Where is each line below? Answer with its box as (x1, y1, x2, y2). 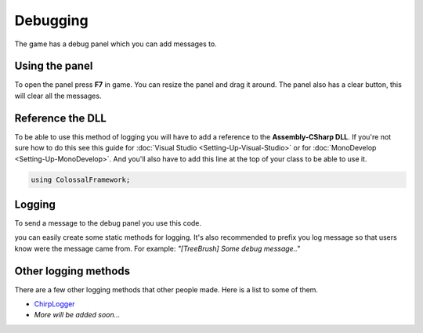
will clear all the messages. (14, 91, 102, 100)
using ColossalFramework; (31, 175, 131, 184)
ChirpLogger (34, 299, 75, 309)
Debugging (14, 12, 89, 29)
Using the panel (14, 60, 93, 73)
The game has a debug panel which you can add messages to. (14, 39, 217, 49)
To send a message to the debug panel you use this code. (14, 219, 202, 228)
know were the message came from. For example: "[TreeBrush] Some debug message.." (14, 244, 301, 253)
